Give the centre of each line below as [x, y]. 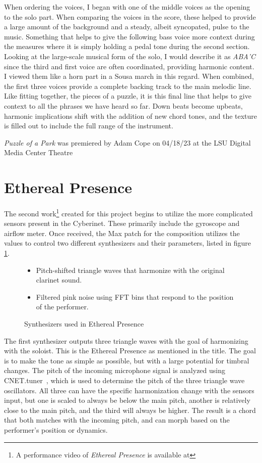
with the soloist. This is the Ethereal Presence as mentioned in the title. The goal [130, 351]
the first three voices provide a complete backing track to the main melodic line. [128, 86]
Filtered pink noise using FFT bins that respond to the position [135, 296]
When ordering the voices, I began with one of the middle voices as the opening [127, 7]
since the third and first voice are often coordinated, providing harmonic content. [129, 66]
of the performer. [62, 307]
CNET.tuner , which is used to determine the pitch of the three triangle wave [124, 380]
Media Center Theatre [39, 152]
